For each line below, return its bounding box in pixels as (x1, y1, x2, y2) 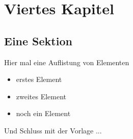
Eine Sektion (4, 33, 72, 48)
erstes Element (16, 74, 62, 85)
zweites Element (16, 91, 67, 101)
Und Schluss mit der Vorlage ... (4, 125, 102, 135)
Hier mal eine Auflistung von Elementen (4, 57, 129, 67)
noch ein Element (16, 108, 71, 119)
